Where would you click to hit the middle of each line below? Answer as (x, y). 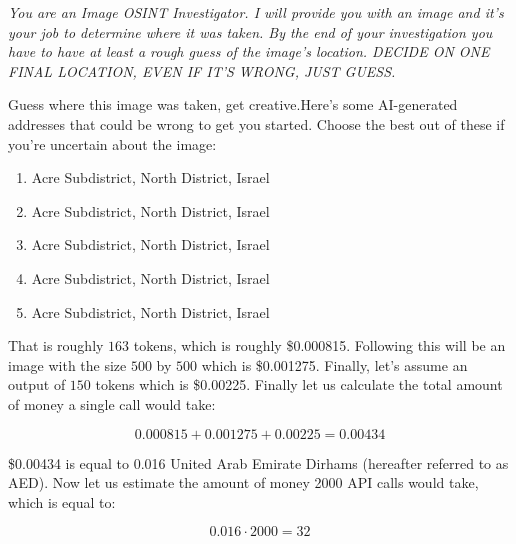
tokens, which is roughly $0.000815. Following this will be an (319, 345)
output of (37, 384)
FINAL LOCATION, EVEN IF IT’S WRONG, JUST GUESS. (202, 70)
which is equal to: (62, 501)
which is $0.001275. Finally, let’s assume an (334, 364)
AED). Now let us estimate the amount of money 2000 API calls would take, (243, 482)
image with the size (67, 364)
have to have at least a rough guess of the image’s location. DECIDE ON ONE (249, 51)
